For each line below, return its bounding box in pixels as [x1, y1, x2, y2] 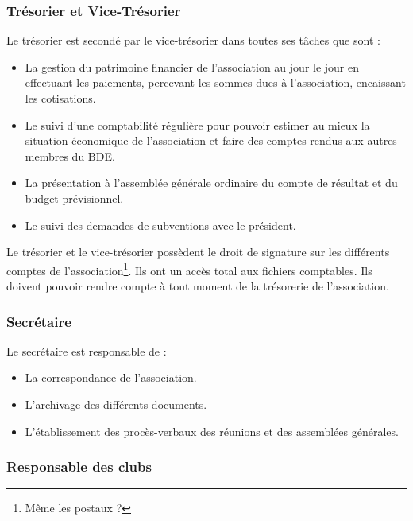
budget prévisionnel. [25, 189, 124, 206]
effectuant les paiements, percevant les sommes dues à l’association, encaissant [25, 74, 406, 91]
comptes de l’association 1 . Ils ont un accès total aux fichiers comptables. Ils [6, 259, 372, 278]
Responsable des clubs [6, 457, 152, 476]
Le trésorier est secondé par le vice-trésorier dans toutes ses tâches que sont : [6, 32, 380, 49]
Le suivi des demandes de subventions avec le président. [25, 216, 296, 233]
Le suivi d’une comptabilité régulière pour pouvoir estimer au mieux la [25, 116, 370, 133]
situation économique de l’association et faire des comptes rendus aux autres [25, 132, 397, 149]
